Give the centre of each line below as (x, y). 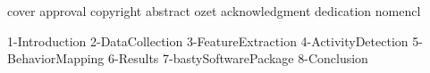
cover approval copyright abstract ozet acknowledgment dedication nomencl (214, 11)
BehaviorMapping (56, 58)
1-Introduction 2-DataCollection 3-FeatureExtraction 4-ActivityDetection (208, 41)
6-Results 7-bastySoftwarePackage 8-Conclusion (238, 58)
